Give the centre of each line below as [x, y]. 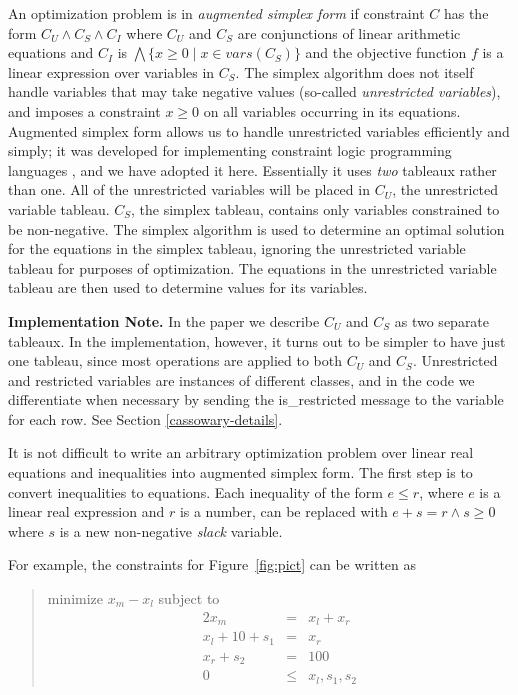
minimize [75, 598]
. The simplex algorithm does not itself [354, 71]
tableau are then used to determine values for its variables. [188, 287]
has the [466, 13]
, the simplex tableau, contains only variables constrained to [315, 208]
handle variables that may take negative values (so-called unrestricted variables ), [254, 91]
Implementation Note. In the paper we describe [164, 320]
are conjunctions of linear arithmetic [349, 32]
